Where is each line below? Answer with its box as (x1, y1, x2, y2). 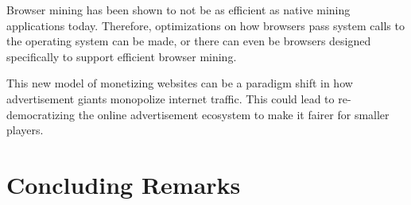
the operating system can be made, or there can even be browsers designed (6, 33, 371, 49)
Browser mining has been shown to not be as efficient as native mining (6, 2, 351, 17)
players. (6, 122, 44, 138)
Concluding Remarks (6, 168, 241, 200)
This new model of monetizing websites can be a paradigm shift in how (6, 75, 353, 91)
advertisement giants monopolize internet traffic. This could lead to (6, 90, 335, 106)
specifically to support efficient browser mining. (6, 48, 237, 64)
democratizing (6, 106, 75, 122)
